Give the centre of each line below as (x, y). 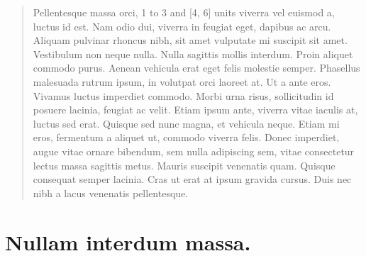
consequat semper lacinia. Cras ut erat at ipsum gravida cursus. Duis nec (192, 179)
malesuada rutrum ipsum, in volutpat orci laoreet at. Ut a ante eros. (182, 81)
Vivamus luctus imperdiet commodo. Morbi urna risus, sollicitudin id (183, 95)
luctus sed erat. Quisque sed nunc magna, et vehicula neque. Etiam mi (186, 123)
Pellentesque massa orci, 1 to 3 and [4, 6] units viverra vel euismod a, (184, 12)
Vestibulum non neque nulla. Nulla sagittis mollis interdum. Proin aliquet (193, 54)
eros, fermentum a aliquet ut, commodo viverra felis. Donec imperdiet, (186, 137)
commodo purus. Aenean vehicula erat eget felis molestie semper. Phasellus (196, 68)
